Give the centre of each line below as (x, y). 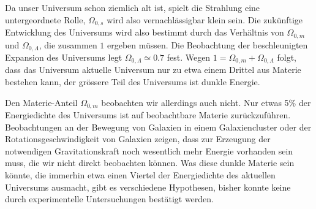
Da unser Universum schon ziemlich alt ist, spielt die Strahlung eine (133, 7)
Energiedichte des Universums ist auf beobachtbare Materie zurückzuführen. (148, 115)
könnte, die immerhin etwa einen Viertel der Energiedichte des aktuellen (140, 175)
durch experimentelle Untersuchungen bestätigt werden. (109, 199)
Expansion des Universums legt (64, 57)
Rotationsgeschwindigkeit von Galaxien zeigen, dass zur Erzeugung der (138, 139)
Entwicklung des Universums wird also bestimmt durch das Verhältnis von (145, 32)
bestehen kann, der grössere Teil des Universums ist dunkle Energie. (133, 82)
